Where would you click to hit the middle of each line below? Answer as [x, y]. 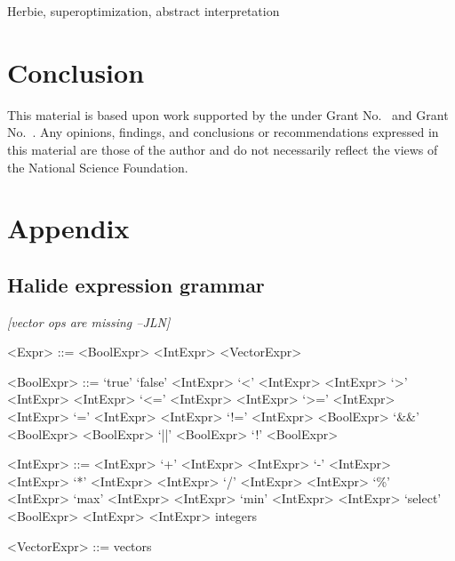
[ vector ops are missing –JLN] [89, 321]
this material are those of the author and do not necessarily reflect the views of [223, 149]
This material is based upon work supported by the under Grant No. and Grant [228, 114]
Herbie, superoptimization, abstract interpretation [144, 11]
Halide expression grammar [136, 284]
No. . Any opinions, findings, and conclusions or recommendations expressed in [223, 132]
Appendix [68, 228]
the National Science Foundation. [98, 167]
